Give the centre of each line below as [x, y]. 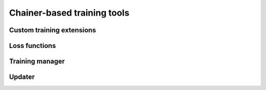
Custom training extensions [52, 30]
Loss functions [33, 46]
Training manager [37, 61]
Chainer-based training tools [69, 13]
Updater [22, 77]
